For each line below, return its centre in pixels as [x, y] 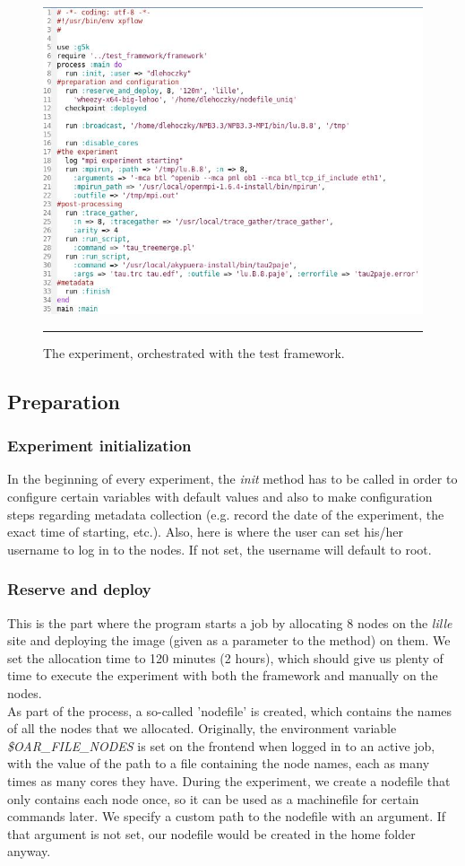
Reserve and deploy [79, 589]
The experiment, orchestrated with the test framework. [194, 352]
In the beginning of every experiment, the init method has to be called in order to [232, 479]
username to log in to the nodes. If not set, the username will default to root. [220, 549]
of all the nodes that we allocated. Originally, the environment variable [202, 728]
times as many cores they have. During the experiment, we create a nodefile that [229, 781]
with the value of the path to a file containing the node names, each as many [219, 763]
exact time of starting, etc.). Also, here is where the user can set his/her [205, 532]
